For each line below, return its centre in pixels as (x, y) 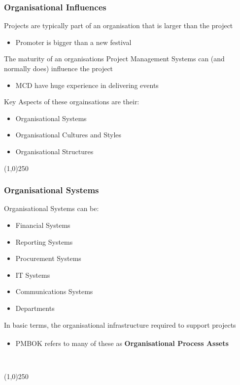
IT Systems (33, 275)
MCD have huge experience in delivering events (87, 85)
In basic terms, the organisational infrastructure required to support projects (120, 324)
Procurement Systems (48, 258)
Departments (35, 308)
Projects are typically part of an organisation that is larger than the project (119, 25)
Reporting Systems (44, 241)
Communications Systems (54, 291)
